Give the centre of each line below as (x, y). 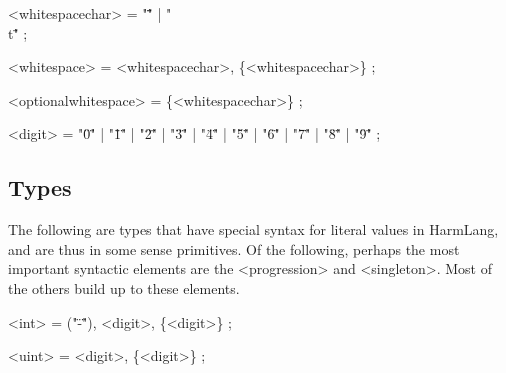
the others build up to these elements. (124, 287)
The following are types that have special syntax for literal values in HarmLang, (253, 229)
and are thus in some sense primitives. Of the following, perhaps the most (234, 248)
